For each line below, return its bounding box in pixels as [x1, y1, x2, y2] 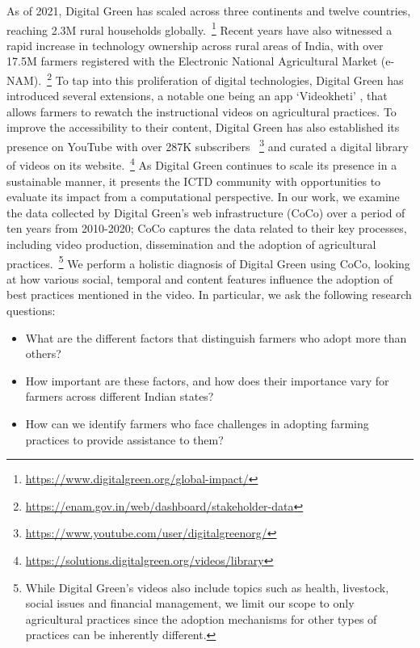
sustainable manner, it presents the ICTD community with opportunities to [6, 172, 381, 189]
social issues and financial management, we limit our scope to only [25, 595, 355, 612]
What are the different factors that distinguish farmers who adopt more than [25, 329, 407, 346]
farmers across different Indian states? [25, 388, 214, 405]
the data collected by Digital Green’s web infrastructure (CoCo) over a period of [6, 204, 405, 221]
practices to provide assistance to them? [25, 431, 224, 448]
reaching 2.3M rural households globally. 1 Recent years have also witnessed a [6, 19, 393, 38]
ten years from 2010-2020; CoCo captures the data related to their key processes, [6, 220, 407, 237]
